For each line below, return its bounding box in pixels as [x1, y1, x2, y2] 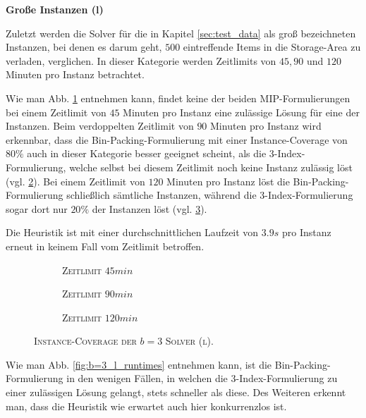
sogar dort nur [6, 201, 68, 216]
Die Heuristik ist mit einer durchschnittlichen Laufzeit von [6, 225, 259, 240]
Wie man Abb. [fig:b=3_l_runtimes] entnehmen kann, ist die [6, 357, 272, 371]
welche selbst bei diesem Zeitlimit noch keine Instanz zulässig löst [69, 159, 353, 174]
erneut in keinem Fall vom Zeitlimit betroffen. [6, 238, 205, 253]
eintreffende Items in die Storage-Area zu [183, 39, 361, 54]
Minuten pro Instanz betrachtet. [6, 67, 145, 82]
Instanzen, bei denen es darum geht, [6, 39, 162, 54]
